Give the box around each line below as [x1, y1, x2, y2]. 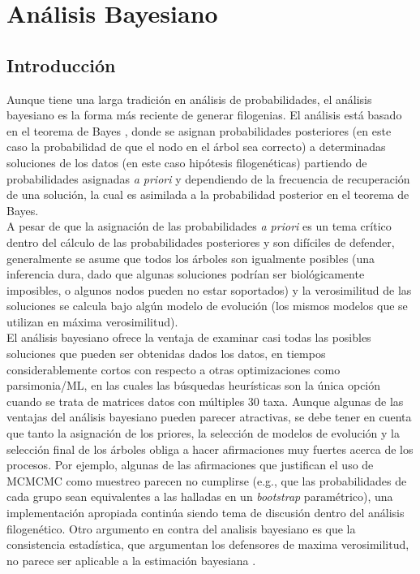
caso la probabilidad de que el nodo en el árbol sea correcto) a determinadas [6, 138, 386, 155]
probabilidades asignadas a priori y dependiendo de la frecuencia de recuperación [6, 170, 410, 187]
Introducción [6, 52, 116, 77]
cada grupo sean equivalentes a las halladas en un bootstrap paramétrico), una [6, 488, 393, 505]
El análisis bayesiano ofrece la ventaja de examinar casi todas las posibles [6, 329, 371, 346]
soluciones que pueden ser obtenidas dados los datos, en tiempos [6, 345, 326, 362]
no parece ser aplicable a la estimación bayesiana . [6, 551, 256, 568]
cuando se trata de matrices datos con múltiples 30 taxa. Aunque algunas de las [6, 392, 404, 409]
